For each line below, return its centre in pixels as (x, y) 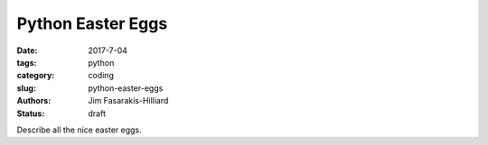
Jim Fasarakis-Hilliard (128, 101)
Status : (31, 113)
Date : (27, 50)
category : (36, 76)
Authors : (34, 101)
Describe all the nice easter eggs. (79, 130)
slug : (26, 88)
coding (101, 76)
